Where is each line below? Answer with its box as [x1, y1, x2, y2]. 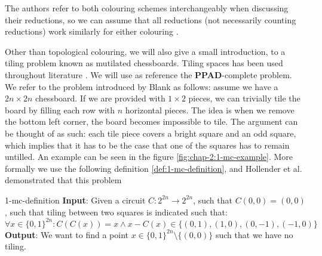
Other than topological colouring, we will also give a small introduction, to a [5, 45, 286, 57]
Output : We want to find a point [5, 228, 129, 240]
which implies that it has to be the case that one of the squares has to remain [5, 138, 290, 151]
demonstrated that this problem [5, 174, 122, 186]
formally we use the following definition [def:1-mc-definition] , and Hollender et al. [5, 162, 302, 174]
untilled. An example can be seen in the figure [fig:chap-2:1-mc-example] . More [5, 150, 293, 163]
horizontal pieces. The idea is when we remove [125, 103, 295, 116]
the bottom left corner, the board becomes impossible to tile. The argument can [5, 115, 298, 128]
